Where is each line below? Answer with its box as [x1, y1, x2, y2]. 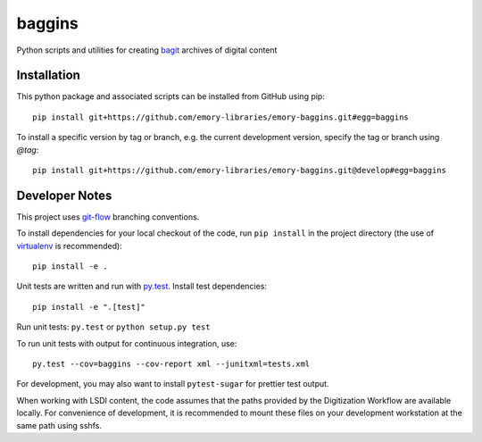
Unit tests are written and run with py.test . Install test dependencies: [16, 281, 268, 292]
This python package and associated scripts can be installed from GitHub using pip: [16, 91, 325, 102]
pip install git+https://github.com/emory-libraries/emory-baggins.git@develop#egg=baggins [32, 165, 446, 176]
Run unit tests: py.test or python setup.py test [16, 321, 211, 332]
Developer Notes [16, 188, 112, 203]
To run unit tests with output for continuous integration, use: [16, 338, 237, 348]
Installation [16, 68, 80, 83]
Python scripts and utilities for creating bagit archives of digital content [16, 45, 278, 55]
